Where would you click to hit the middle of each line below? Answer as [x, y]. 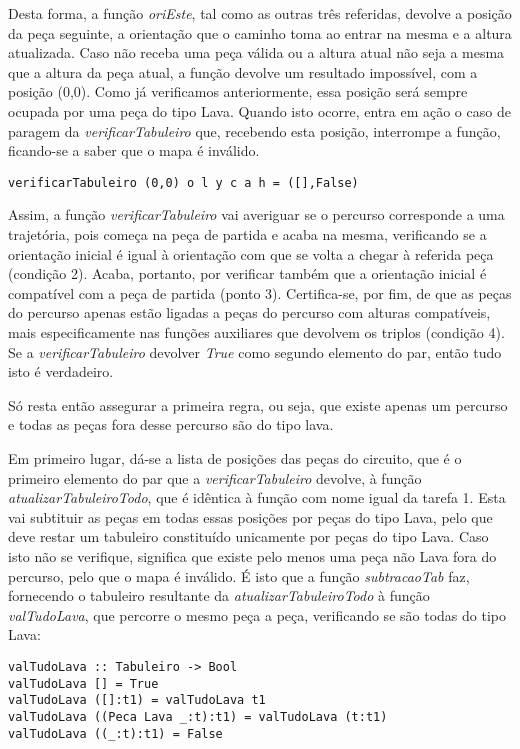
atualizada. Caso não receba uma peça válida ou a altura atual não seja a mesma [256, 52]
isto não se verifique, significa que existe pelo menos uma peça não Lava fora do [252, 555]
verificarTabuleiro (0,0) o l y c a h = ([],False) [183, 182]
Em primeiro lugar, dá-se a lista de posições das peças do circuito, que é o [235, 457]
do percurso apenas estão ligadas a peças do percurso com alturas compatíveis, [249, 312]
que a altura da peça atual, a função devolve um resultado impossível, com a [243, 71]
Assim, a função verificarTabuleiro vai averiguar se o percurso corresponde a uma [256, 214]
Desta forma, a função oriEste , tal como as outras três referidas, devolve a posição [260, 13]
